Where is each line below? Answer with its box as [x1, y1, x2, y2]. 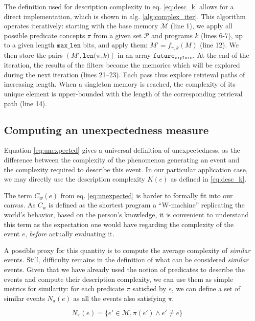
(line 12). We [200, 40, 239, 50]
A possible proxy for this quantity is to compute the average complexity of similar [4, 245, 251, 255]
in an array [117, 49, 151, 60]
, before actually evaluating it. [25, 229, 115, 239]
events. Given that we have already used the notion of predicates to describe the [4, 264, 245, 274]
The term [4, 190, 32, 200]
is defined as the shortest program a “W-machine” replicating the [48, 200, 245, 210]
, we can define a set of [171, 283, 240, 294]
